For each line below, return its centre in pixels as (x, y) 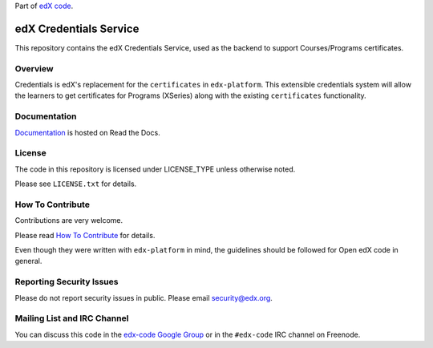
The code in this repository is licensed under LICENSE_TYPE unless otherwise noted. (155, 169)
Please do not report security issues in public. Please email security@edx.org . (144, 297)
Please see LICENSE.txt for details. (76, 184)
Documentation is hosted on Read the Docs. (87, 132)
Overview (34, 68)
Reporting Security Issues (67, 282)
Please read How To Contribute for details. (85, 235)
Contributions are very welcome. (69, 221)
